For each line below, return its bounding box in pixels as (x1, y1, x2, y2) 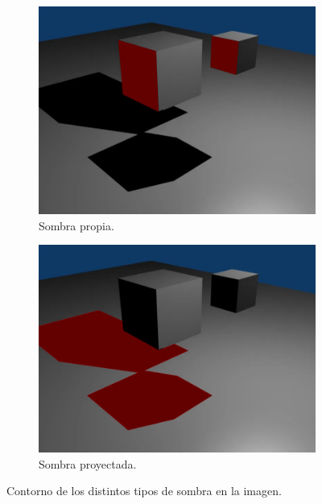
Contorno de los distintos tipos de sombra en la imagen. (6, 482, 282, 499)
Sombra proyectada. (39, 455, 137, 472)
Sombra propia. (39, 217, 114, 233)
